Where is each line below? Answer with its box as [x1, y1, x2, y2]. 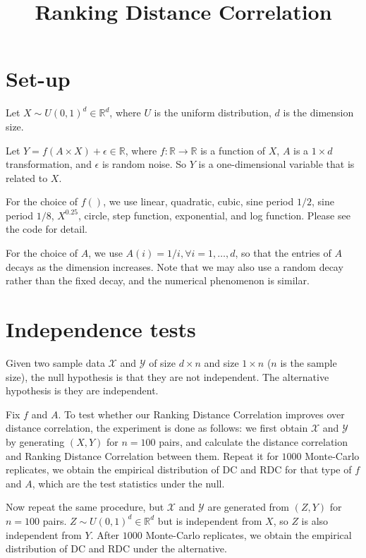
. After [90, 527, 120, 542]
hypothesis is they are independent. [6, 383, 159, 398]
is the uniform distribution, [154, 105, 272, 120]
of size [149, 355, 176, 370]
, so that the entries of [235, 245, 331, 260]
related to [6, 170, 48, 185]
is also [301, 513, 329, 528]
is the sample [280, 355, 337, 370]
